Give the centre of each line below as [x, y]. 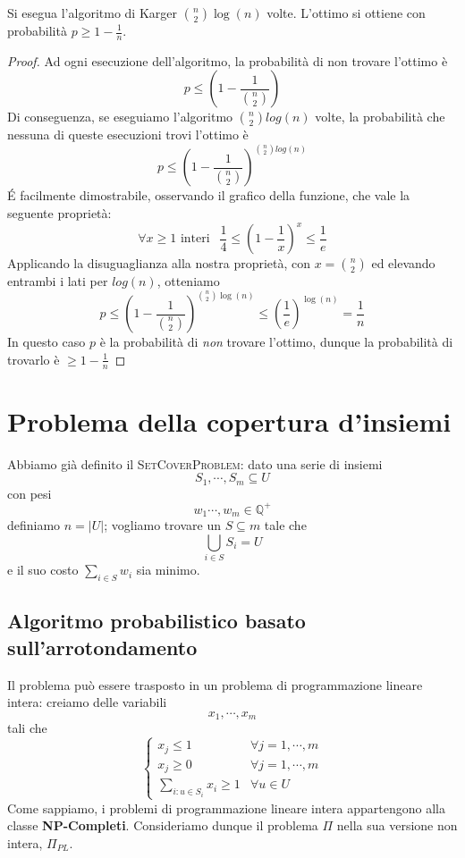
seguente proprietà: [59, 213]
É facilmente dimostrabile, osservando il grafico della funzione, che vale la [209, 195]
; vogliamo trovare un [162, 525]
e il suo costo [43, 570]
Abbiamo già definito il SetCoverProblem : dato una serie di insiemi [195, 463]
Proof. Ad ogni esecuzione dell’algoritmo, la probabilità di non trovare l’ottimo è [228, 60]
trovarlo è [34, 359]
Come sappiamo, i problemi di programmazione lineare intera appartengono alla [226, 808]
